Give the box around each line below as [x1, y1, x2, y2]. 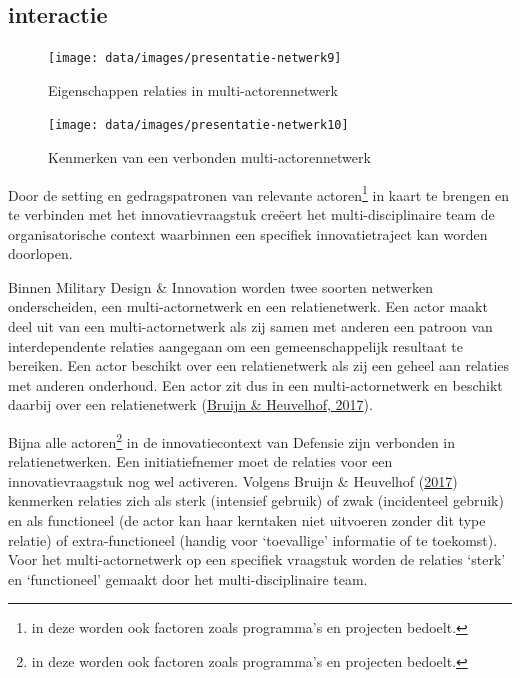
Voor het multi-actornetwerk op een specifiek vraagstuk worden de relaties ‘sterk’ [8, 549, 506, 570]
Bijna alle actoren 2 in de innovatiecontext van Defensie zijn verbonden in [8, 428, 456, 452]
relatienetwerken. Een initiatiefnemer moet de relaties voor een [8, 451, 393, 472]
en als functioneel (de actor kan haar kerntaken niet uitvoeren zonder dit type [8, 509, 486, 530]
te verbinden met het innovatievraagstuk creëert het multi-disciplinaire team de [8, 203, 495, 224]
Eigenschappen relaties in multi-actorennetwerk [48, 79, 338, 100]
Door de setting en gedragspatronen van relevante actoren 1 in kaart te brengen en [8, 181, 510, 205]
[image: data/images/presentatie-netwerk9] [48, 51, 342, 66]
